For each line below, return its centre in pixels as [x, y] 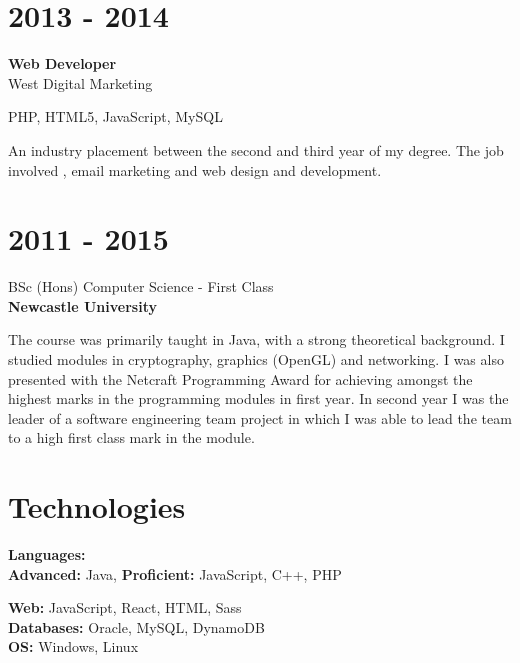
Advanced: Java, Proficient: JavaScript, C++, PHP [175, 573]
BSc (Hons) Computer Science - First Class [141, 286]
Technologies [97, 506]
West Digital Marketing [80, 82]
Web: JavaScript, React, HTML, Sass [125, 607]
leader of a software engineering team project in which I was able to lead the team [260, 417]
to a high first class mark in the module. [131, 437]
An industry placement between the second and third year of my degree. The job [256, 149]
